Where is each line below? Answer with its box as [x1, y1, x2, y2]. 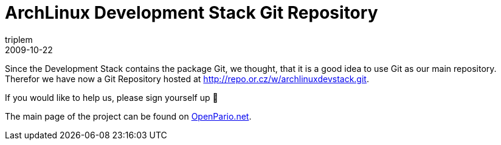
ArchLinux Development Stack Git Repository [5, 2, 378, 23]
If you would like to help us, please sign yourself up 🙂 [5, 92, 218, 103]
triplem [5, 34, 33, 45]
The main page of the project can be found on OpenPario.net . [5, 111, 252, 121]
